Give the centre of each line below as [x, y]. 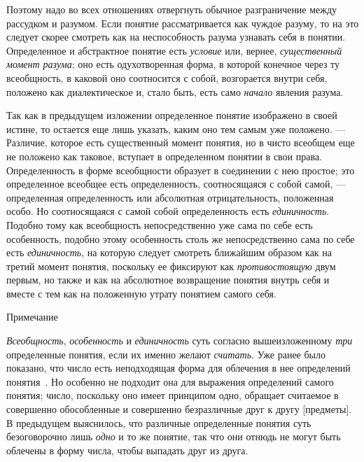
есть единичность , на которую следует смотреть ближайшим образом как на [169, 252]
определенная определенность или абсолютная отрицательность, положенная [170, 197]
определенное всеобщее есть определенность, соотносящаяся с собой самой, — [176, 184]
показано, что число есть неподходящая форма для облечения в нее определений [178, 368]
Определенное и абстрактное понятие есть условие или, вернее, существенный [174, 50]
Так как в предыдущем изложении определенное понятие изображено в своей [172, 115]
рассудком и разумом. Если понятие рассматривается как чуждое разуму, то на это [183, 23]
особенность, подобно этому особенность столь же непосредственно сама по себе [181, 238]
